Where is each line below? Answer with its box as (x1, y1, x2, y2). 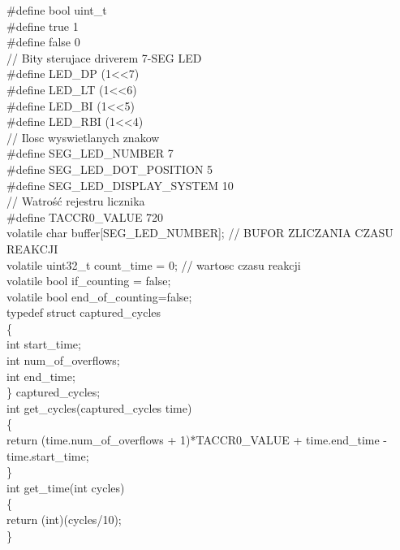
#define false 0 (6, 33, 80, 50)
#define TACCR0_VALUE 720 (6, 208, 164, 225)
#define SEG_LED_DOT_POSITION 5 (6, 160, 213, 177)
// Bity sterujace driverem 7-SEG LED (6, 49, 202, 66)
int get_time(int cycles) (6, 479, 125, 496)
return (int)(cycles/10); (6, 511, 122, 527)
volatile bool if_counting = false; (6, 272, 171, 289)
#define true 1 (6, 17, 79, 34)
